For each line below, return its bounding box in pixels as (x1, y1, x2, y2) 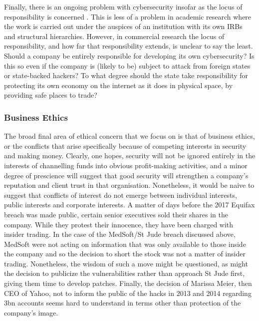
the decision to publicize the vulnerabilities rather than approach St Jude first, (4, 268, 245, 278)
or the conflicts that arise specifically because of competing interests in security (4, 140, 247, 151)
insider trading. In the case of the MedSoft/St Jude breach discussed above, (4, 229, 236, 239)
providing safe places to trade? (4, 90, 97, 100)
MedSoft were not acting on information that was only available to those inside (4, 238, 246, 249)
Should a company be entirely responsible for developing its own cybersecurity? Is (4, 50, 255, 61)
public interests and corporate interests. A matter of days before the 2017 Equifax (4, 199, 255, 210)
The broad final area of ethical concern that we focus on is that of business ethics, (4, 131, 255, 141)
